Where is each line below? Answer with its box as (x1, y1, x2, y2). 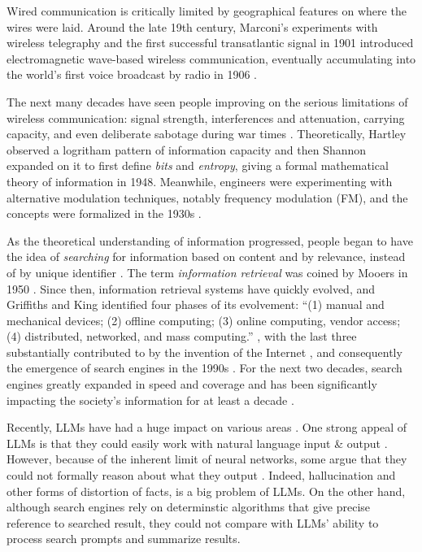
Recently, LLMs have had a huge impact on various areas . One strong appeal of (7, 419, 407, 436)
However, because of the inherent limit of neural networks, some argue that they (7, 450, 407, 467)
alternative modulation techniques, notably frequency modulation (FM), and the (7, 189, 408, 206)
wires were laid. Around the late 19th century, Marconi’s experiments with (7, 18, 378, 35)
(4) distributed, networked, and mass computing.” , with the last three (7, 328, 357, 345)
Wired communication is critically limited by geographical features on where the (7, 2, 407, 19)
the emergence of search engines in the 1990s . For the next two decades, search (7, 359, 402, 376)
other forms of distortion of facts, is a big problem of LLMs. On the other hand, (7, 482, 406, 499)
